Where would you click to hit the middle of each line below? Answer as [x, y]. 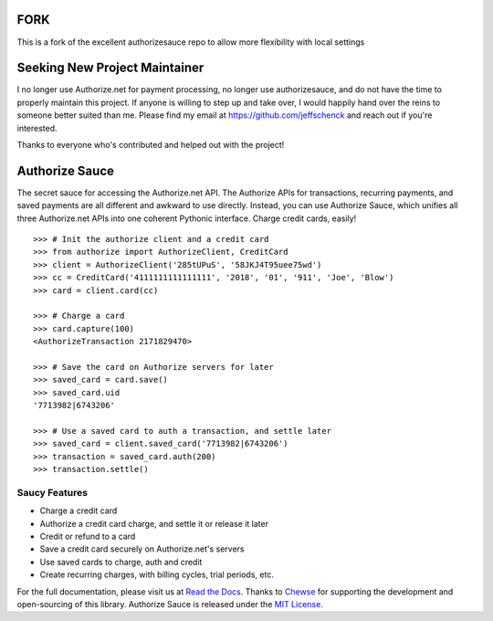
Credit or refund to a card [88, 537]
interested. [37, 128]
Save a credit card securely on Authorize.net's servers [142, 549]
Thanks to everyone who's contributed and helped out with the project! [151, 144]
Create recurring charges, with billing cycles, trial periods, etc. [157, 574]
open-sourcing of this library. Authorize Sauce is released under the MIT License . [170, 604]
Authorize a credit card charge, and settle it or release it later [154, 523]
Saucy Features [52, 492]
